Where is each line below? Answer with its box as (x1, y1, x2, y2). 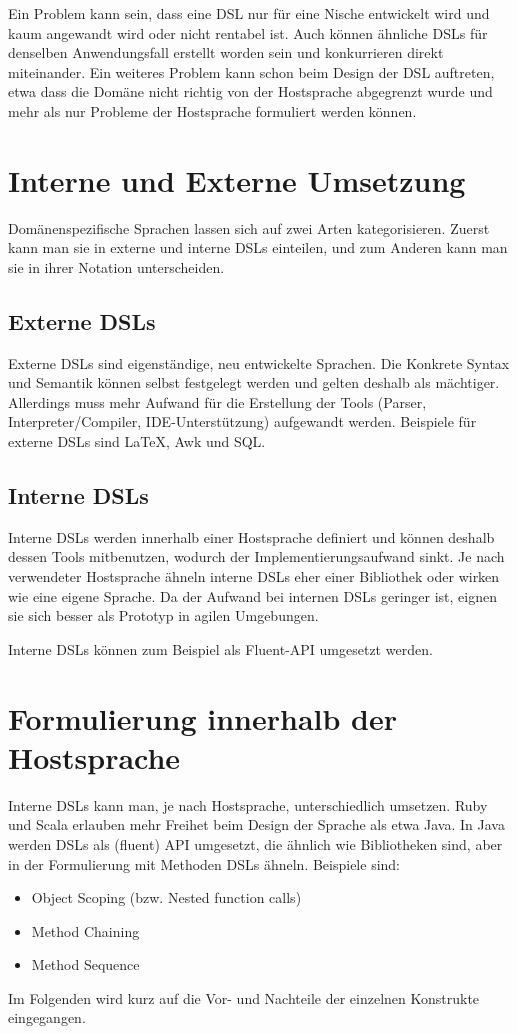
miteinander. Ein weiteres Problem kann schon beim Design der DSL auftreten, (8, 61, 495, 82)
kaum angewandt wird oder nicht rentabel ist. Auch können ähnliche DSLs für (8, 22, 488, 43)
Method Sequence (31, 954, 140, 975)
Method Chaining (31, 920, 140, 941)
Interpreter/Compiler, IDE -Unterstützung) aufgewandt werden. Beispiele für (8, 411, 477, 432)
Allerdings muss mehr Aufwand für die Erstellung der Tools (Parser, (8, 391, 427, 412)
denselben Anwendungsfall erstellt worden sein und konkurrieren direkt (8, 42, 444, 63)
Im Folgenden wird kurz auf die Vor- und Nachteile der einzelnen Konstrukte (8, 987, 480, 1008)
